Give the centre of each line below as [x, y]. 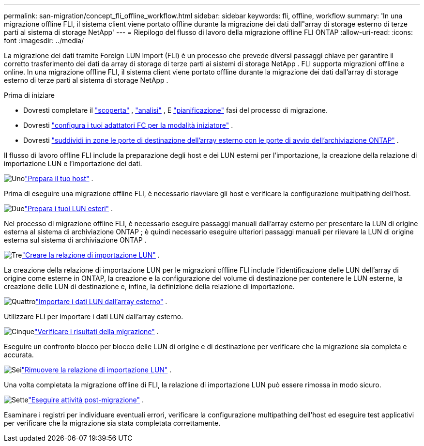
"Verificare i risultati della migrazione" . [96, 331]
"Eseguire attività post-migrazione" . [86, 400]
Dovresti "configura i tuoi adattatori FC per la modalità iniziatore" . [128, 125]
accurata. [19, 355]
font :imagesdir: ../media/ [44, 40]
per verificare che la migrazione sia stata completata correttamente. [112, 423]
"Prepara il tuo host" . [59, 178]
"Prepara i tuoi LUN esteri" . [69, 208]
